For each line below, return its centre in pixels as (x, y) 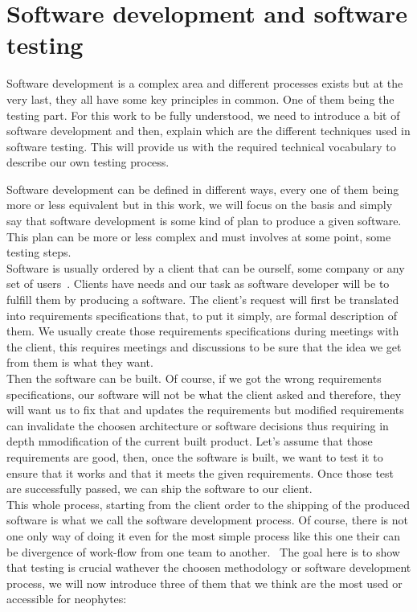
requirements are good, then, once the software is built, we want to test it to (195, 456)
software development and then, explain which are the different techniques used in (208, 131)
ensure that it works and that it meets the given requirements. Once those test (200, 472)
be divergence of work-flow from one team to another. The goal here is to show (203, 551)
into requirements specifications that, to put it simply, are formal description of (202, 315)
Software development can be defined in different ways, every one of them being (203, 189)
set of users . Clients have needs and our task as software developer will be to (198, 283)
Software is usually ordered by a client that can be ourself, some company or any (206, 267)
